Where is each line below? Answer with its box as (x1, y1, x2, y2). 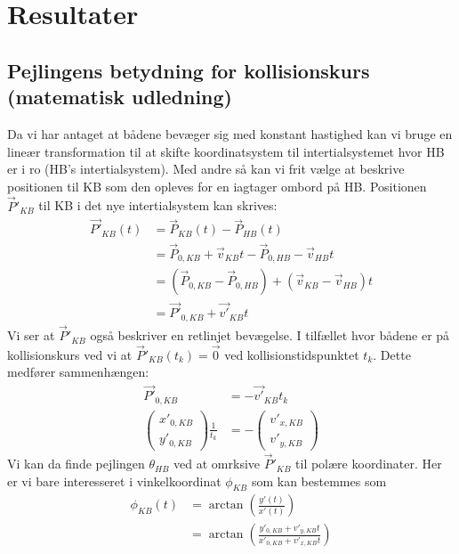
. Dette (373, 345, 411, 363)
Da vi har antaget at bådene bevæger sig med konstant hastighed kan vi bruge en (7, 124, 453, 143)
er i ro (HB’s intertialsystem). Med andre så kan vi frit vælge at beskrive (7, 159, 405, 178)
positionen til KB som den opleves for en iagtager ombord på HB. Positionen (7, 176, 427, 195)
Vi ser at (7, 326, 55, 345)
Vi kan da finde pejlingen (7, 454, 145, 473)
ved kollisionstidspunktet (224, 345, 359, 363)
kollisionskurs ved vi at (7, 345, 133, 363)
